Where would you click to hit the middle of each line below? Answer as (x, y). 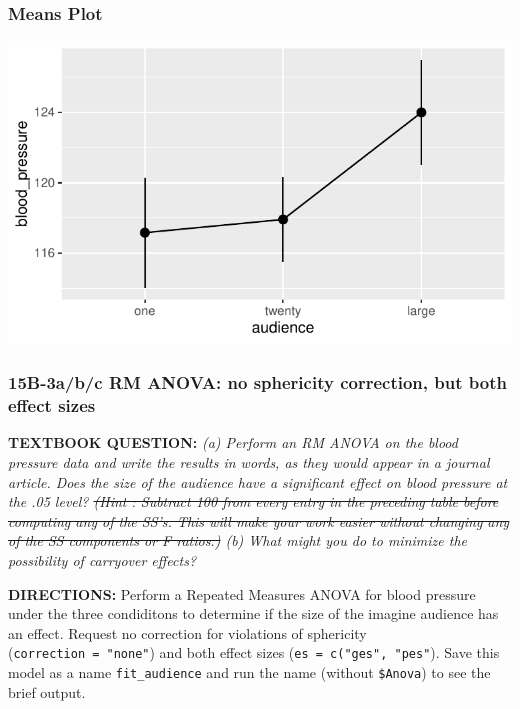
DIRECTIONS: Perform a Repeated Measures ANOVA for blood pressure (242, 593)
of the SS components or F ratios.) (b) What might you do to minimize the (237, 540)
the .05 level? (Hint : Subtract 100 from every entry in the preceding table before (253, 501)
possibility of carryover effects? (102, 559)
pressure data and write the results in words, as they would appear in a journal (249, 461)
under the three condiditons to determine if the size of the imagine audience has (253, 613)
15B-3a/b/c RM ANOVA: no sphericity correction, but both (257, 382)
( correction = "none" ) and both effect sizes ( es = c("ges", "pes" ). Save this (254, 652)
